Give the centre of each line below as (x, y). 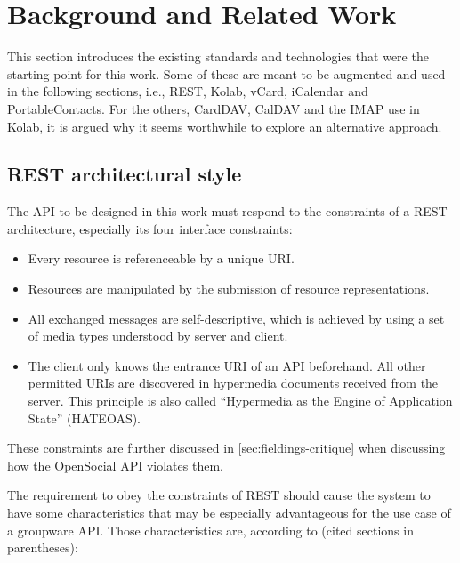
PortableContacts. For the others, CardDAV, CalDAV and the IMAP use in (214, 108)
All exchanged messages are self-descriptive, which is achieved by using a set (236, 318)
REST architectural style (125, 174)
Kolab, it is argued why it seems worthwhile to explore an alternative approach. (225, 126)
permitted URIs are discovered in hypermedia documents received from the (233, 383)
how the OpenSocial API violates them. (115, 465)
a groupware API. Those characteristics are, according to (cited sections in (210, 530)
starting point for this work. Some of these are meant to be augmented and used (226, 73)
